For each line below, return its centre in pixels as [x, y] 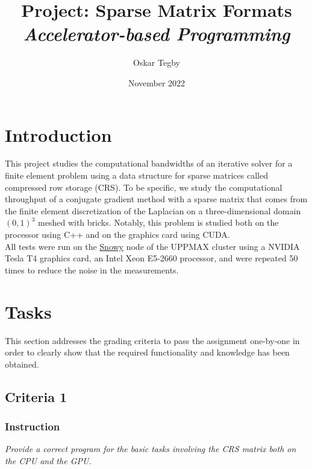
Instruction [33, 426]
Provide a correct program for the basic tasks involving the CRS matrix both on [151, 449]
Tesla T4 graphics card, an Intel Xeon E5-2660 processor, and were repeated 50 [151, 258]
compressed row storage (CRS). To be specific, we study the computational [144, 187]
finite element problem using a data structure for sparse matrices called [136, 175]
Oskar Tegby [157, 62]
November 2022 [157, 82]
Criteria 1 [36, 396]
